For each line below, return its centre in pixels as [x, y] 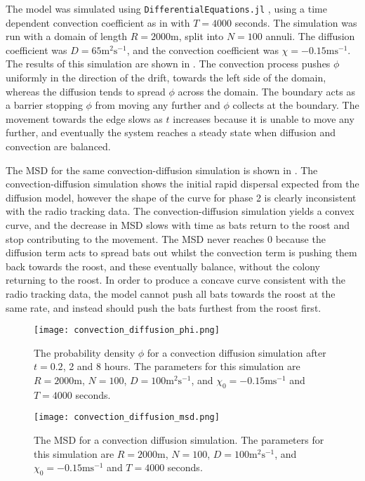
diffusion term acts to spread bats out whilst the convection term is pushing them [181, 252]
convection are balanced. [58, 146]
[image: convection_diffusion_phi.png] [127, 330]
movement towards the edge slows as [84, 118]
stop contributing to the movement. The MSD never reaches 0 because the [166, 238]
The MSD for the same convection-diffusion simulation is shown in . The [162, 170]
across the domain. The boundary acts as [266, 91]
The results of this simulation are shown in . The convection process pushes [168, 64]
